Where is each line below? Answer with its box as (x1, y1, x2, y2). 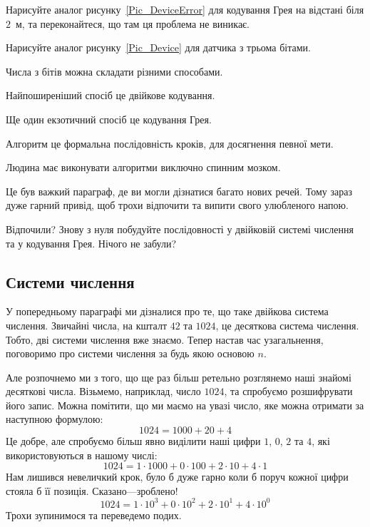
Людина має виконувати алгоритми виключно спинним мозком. (6, 160, 281, 175)
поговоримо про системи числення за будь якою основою (6, 346, 255, 361)
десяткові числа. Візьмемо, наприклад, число (6, 384, 201, 399)
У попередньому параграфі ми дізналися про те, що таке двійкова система (6, 304, 329, 319)
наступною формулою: (6, 411, 103, 426)
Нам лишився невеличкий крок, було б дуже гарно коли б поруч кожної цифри (6, 469, 349, 484)
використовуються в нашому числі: (6, 447, 158, 462)
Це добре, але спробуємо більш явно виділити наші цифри (6, 434, 261, 449)
